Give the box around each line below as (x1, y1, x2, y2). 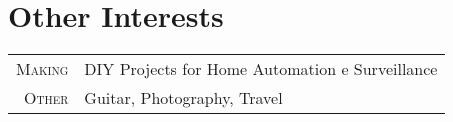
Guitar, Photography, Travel (84, 86, 283, 110)
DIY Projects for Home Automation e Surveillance (84, 57, 438, 81)
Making (16, 57, 69, 81)
